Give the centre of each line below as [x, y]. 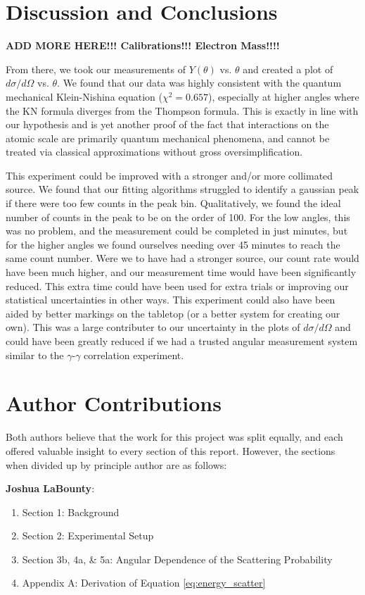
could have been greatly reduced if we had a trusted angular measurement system [182, 341]
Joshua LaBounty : [50, 488]
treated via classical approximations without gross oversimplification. [154, 152]
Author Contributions [114, 403]
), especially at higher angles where [283, 96]
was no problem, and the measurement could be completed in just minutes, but [177, 231]
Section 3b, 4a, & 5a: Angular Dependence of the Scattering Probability [177, 559]
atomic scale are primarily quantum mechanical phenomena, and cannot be [168, 138]
